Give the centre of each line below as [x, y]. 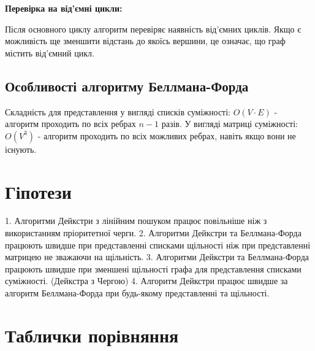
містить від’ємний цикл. [50, 52]
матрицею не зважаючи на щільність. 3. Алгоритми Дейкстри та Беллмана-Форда [157, 257]
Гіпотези [38, 191]
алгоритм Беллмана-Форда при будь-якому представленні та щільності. [137, 293]
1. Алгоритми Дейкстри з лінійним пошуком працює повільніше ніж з [136, 221]
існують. [21, 149]
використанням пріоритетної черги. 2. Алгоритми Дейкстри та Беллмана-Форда [153, 233]
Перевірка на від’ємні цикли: [64, 8]
